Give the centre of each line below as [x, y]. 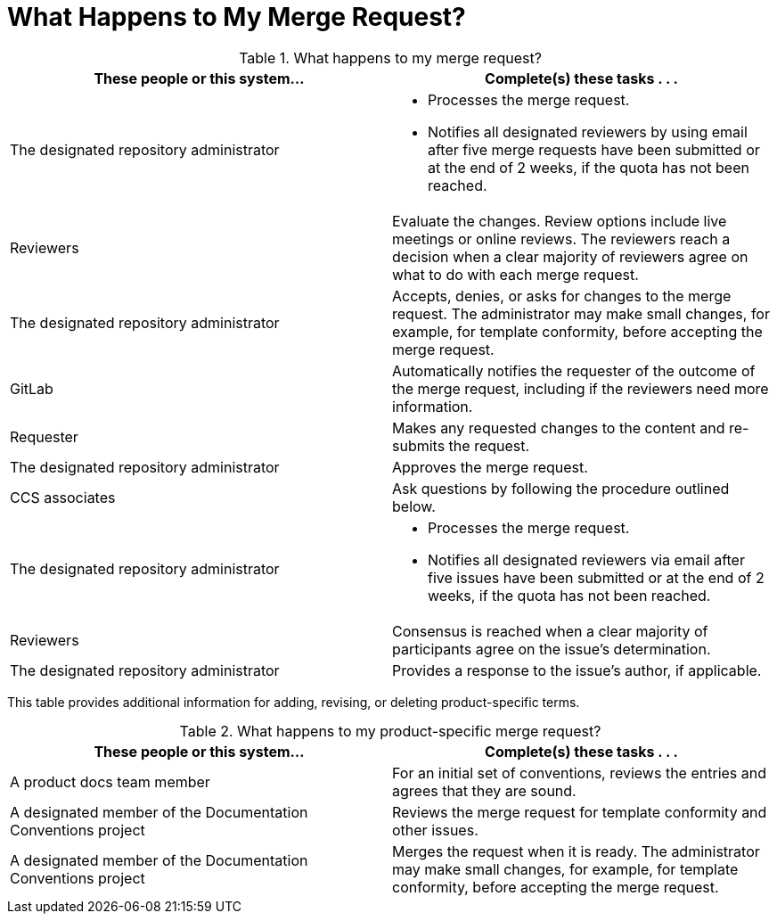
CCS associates [63, 497]
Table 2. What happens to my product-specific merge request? [390, 731]
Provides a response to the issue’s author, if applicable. [577, 670]
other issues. [435, 830]
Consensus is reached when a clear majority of [550, 631]
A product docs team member [110, 781]
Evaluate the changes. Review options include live [560, 221]
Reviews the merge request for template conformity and [580, 812]
